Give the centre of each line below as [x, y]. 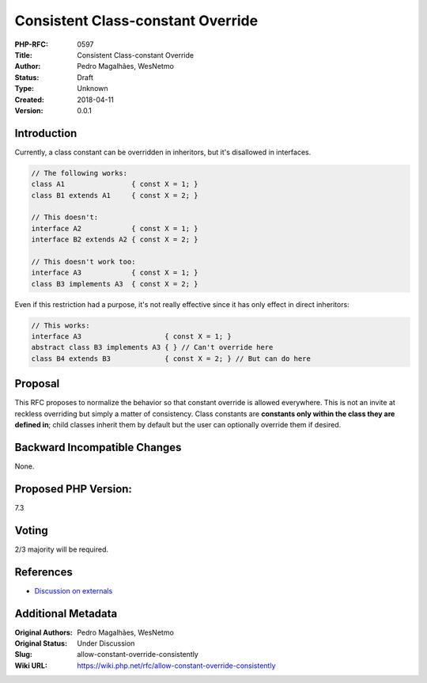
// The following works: [79, 173]
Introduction [46, 133]
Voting [31, 530]
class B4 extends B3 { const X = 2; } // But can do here [171, 359]
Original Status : [41, 643]
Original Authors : [43, 632]
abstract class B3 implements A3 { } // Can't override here [152, 347]
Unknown [93, 89]
